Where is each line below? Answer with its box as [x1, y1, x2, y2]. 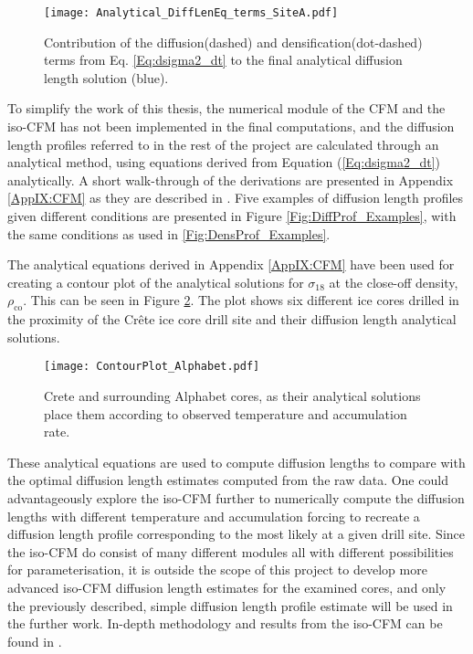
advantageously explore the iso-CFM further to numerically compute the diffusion [7, 488, 465, 507]
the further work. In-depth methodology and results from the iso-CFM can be [7, 614, 443, 633]
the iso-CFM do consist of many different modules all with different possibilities [7, 542, 454, 561]
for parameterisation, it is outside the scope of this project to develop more [7, 560, 427, 579]
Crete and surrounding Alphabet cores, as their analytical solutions [44, 386, 421, 406]
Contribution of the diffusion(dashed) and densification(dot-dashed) [44, 32, 423, 51]
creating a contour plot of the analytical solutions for [7, 272, 304, 291]
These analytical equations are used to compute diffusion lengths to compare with [7, 452, 466, 471]
